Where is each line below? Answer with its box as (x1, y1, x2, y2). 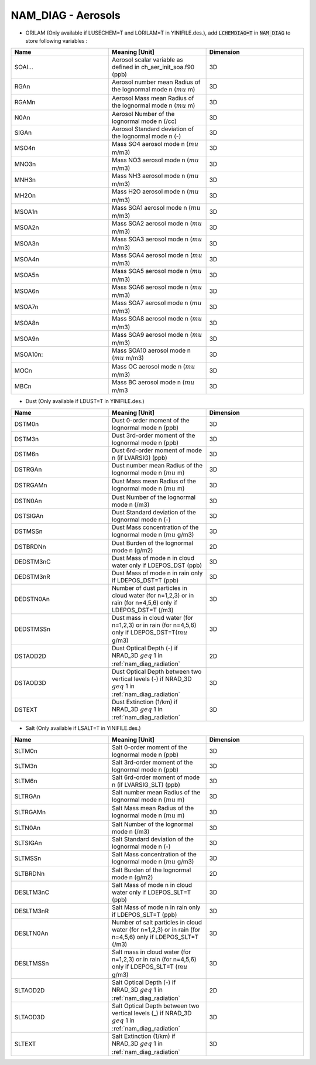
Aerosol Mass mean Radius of (112, 94, 194, 102)
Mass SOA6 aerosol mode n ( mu (112, 283, 202, 291)
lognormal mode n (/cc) (112, 117, 177, 125)
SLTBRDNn (14, 870, 45, 878)
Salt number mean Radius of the (112, 788, 201, 796)
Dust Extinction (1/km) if (112, 698, 178, 706)
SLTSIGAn (14, 838, 42, 846)
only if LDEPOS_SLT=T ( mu (112, 962, 188, 971)
